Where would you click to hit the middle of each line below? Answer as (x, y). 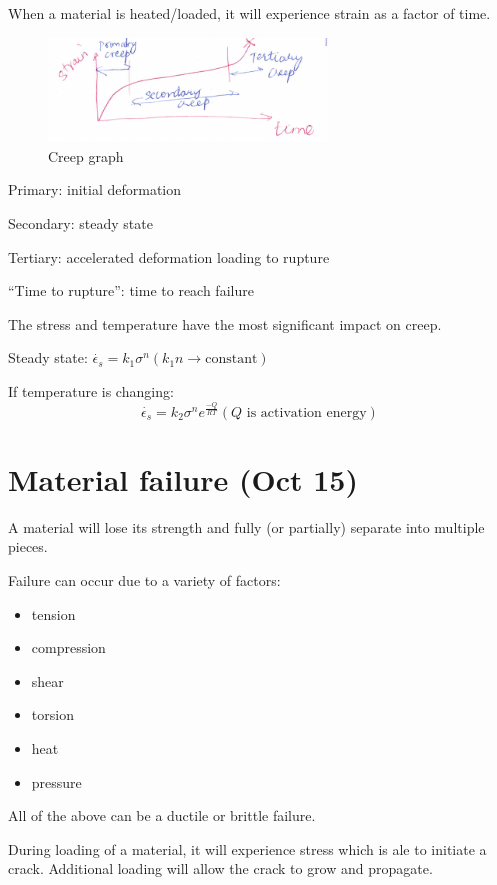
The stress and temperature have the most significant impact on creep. (225, 323)
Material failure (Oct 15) (183, 478)
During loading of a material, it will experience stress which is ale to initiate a (247, 848)
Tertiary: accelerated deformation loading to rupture (169, 256)
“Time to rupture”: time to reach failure (131, 290)
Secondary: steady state (80, 223)
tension (53, 613)
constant (231, 359)
